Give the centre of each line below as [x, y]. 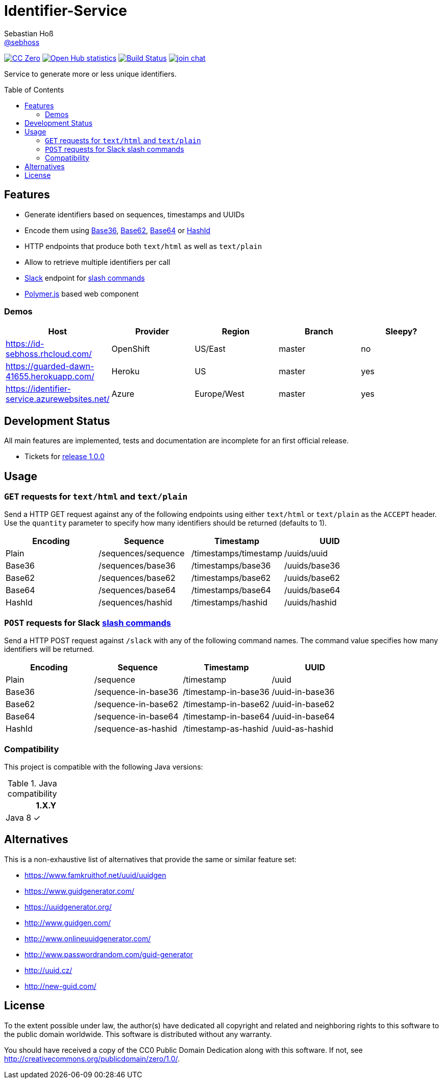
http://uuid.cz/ [48, 970]
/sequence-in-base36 [136, 692]
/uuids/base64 [312, 590]
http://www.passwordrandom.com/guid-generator [109, 954]
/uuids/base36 [312, 566]
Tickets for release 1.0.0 [65, 457]
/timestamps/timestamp [237, 554]
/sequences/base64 [137, 590]
